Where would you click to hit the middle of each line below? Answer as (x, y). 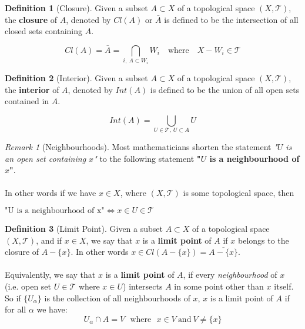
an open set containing (46, 158)
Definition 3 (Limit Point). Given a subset (84, 229)
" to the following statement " (147, 158)
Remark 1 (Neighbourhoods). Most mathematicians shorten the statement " (141, 147)
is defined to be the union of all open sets (225, 89)
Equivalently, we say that (50, 275)
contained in (27, 101)
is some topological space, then (239, 193)
